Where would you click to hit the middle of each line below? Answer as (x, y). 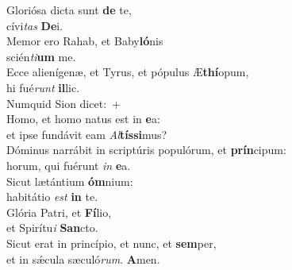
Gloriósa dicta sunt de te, (69, 10)
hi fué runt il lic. (43, 87)
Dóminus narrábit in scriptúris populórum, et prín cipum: (146, 150)
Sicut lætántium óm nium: (70, 181)
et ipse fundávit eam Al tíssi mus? (87, 134)
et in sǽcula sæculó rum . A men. (83, 258)
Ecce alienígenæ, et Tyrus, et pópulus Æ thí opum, (128, 72)
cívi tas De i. (35, 25)
